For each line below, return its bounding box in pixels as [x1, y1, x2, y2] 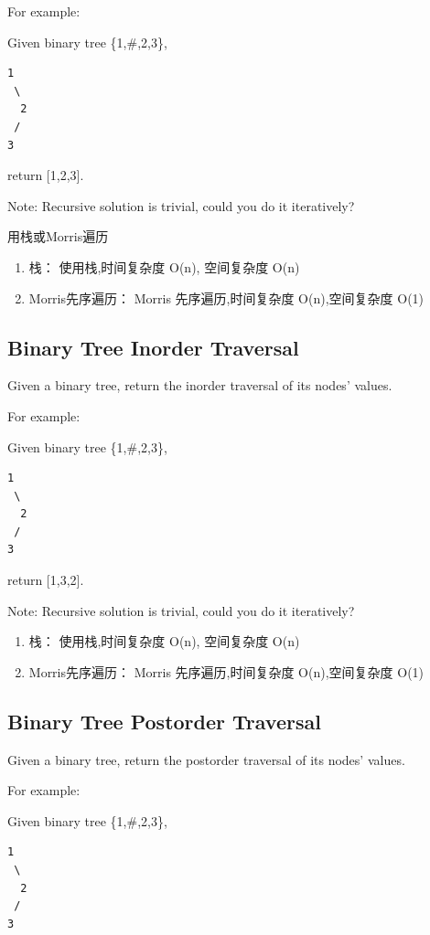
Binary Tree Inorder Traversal [7, 333, 299, 361]
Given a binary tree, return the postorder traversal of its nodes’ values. [7, 749, 405, 769]
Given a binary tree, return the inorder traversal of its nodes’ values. [7, 376, 392, 395]
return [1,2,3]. [7, 165, 84, 185]
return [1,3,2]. [7, 570, 84, 590]
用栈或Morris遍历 [7, 227, 109, 246]
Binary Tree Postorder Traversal [7, 707, 321, 735]
